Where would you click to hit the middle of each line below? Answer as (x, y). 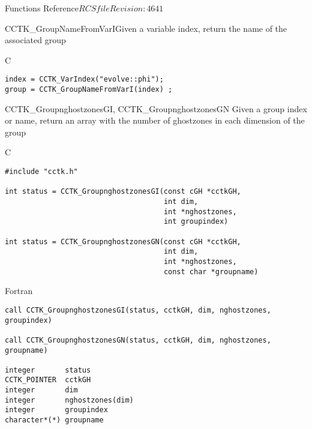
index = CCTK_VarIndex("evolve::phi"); (84, 79)
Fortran (19, 291)
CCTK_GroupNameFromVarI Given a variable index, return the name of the (146, 28)
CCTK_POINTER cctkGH (48, 380)
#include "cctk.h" (41, 172)
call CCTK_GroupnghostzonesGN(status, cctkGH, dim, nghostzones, (138, 340)
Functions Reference (42, 8)
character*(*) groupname (54, 420)
